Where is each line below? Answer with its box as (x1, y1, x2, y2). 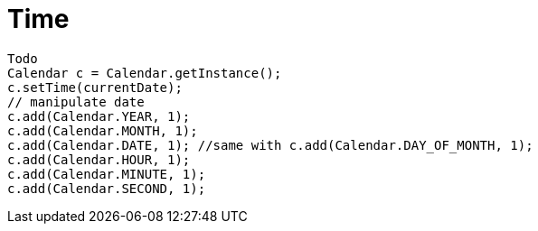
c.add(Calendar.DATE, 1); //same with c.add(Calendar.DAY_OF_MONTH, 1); (7, 137, 533, 152)
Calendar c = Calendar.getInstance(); (7, 65, 282, 80)
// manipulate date (7, 94, 145, 109)
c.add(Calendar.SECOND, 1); (7, 180, 206, 196)
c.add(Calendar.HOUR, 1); (7, 152, 191, 167)
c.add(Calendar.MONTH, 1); (7, 123, 198, 138)
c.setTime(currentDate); (7, 79, 183, 95)
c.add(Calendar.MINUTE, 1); (7, 166, 206, 181)
